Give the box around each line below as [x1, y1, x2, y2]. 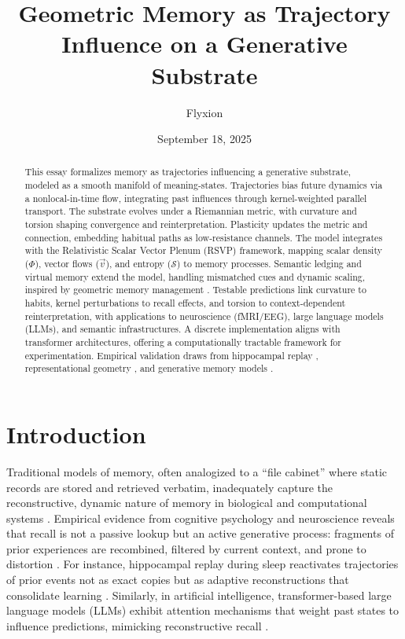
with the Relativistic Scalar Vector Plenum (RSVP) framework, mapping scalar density [24, 244, 382, 257]
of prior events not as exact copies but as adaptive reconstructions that [6, 571, 349, 588]
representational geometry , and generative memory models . [24, 362, 274, 375]
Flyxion [186, 104, 223, 120]
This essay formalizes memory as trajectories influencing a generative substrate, [24, 165, 352, 178]
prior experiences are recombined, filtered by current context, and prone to [6, 540, 366, 556]
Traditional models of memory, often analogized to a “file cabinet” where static [6, 463, 388, 479]
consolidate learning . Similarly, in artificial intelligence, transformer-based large [6, 586, 392, 603]
